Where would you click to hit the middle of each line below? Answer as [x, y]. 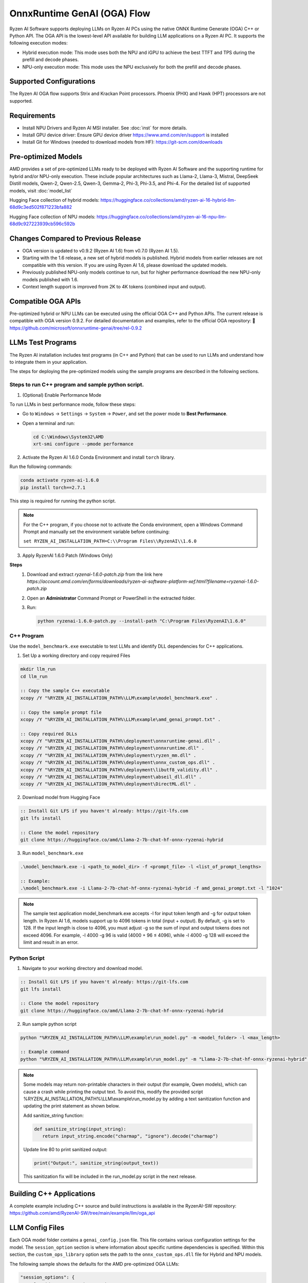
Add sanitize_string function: [54, 1115]
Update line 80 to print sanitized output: [65, 1150]
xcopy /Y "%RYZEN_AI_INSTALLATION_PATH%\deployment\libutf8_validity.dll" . [119, 770]
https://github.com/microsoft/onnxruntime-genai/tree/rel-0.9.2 [76, 328]
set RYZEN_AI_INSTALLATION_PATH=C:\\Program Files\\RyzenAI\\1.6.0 [110, 541]
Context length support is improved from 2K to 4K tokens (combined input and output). [114, 286]
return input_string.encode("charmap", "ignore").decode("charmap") [130, 1136]
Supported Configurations [52, 81]
